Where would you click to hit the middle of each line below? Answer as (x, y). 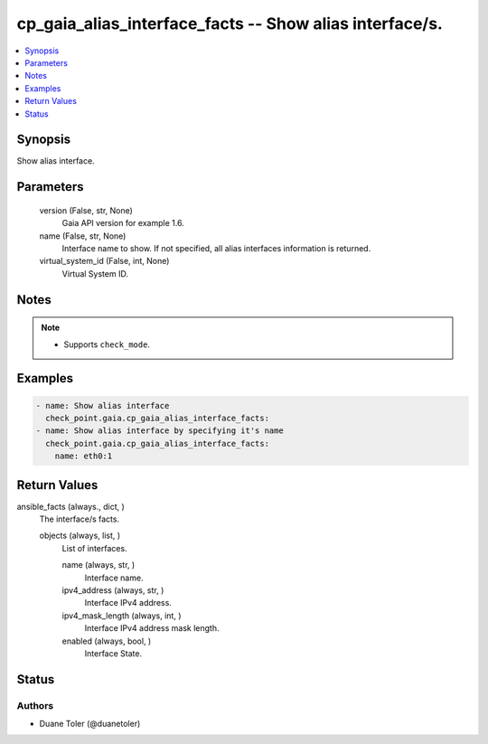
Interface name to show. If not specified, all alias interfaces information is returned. (216, 248)
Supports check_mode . (107, 344)
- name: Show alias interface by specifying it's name (160, 431)
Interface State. (113, 653)
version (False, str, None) (86, 210)
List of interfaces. (94, 548)
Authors (35, 705)
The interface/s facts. (80, 519)
